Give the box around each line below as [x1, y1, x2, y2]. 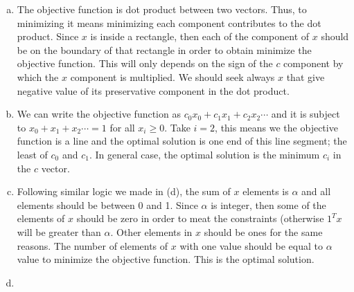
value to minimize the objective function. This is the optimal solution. [17, 252, 315, 266]
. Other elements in [110, 224, 193, 239]
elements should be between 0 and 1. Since [17, 197, 198, 212]
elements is [242, 184, 289, 199]
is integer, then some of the [211, 197, 326, 212]
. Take [164, 120, 191, 134]
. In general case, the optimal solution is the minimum [89, 147, 320, 161]
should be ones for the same [204, 224, 323, 239]
